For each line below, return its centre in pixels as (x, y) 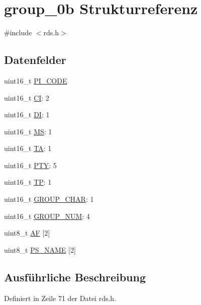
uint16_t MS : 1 (28, 131)
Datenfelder (35, 60)
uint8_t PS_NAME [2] (40, 249)
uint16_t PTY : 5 (30, 165)
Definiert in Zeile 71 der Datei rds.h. (60, 298)
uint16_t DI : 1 (27, 115)
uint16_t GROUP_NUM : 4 (47, 216)
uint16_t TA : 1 (28, 148)
